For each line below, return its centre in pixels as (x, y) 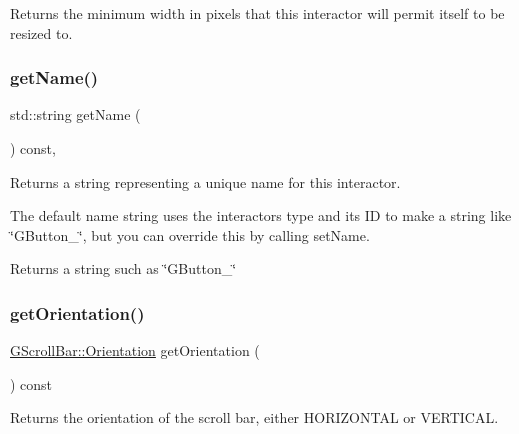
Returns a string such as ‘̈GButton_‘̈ (123, 268)
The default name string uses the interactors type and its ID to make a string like (261, 215)
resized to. (41, 32)
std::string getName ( (75, 114)
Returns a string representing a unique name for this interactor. (205, 181)
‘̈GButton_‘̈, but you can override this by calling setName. (190, 234)
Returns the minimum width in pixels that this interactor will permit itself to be (257, 13)
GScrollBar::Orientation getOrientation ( (135, 350)
